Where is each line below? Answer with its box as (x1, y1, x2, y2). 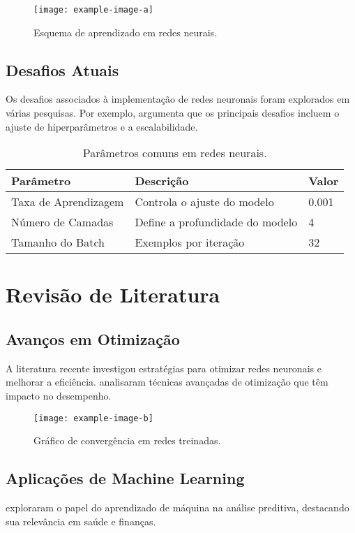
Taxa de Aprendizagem (11, 194, 124, 210)
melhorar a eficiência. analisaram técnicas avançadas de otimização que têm (6, 374, 328, 389)
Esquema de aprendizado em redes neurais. (33, 24, 218, 39)
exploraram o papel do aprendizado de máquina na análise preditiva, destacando (6, 500, 349, 515)
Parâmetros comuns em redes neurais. (82, 145, 267, 161)
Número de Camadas (11, 214, 114, 231)
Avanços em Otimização (6, 328, 180, 349)
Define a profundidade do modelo (135, 214, 298, 231)
